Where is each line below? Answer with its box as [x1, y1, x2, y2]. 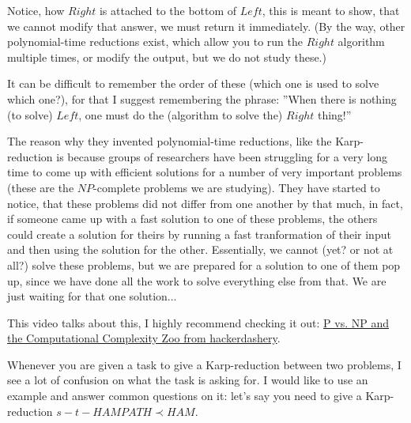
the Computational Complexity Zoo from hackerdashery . [7, 330, 281, 346]
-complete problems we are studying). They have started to [93, 179, 380, 195]
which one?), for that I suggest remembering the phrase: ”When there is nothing [7, 90, 397, 107]
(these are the [7, 179, 74, 195]
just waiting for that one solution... [7, 288, 177, 304]
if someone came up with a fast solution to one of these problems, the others [7, 210, 378, 227]
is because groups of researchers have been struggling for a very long [56, 148, 388, 164]
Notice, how [7, 2, 65, 18]
